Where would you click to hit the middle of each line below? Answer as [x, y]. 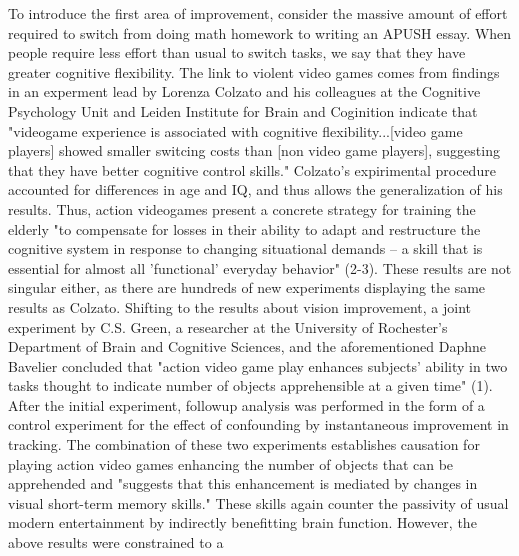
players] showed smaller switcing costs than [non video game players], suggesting [254, 150]
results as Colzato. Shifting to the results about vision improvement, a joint [239, 306]
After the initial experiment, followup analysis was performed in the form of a [246, 404]
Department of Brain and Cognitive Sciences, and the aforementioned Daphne [247, 346]
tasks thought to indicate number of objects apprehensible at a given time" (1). [250, 385]
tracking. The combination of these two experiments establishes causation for [244, 444]
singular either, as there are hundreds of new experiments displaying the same [247, 287]
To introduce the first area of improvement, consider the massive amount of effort [258, 13]
